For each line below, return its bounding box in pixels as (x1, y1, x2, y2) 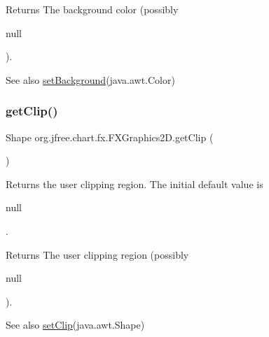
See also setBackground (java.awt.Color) (6, 72, 175, 87)
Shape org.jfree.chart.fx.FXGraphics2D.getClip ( (6, 129, 214, 144)
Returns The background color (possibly (6, 2, 179, 16)
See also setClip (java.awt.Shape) (6, 317, 145, 332)
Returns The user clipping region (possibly (6, 247, 189, 261)
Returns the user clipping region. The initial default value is (6, 176, 263, 191)
